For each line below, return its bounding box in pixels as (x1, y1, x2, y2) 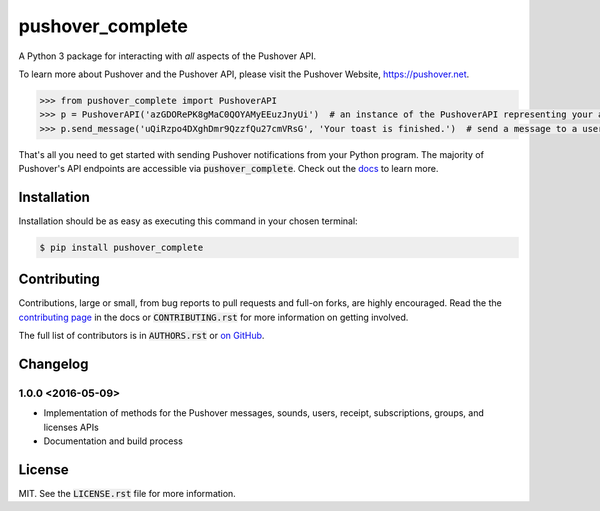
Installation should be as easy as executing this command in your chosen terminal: (18, 215, 359, 227)
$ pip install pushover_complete (39, 241, 204, 253)
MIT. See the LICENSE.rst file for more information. (18, 488, 237, 500)
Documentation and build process (43, 435, 184, 447)
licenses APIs (43, 421, 99, 433)
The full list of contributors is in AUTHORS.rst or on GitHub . (18, 330, 265, 342)
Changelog (18, 356, 89, 373)
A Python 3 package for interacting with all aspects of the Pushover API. (18, 50, 317, 62)
